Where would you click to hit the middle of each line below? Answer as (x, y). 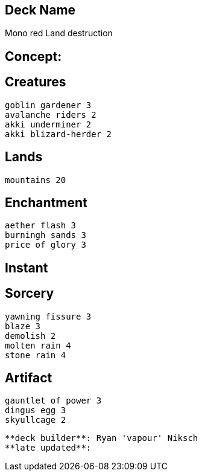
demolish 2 (30, 336)
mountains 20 (36, 180)
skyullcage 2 (36, 420)
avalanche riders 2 (51, 114)
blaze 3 (23, 326)
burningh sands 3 (46, 235)
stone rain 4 (36, 355)
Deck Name (40, 10)
